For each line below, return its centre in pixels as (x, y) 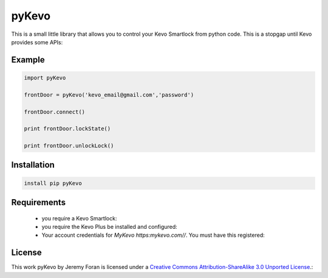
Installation (33, 165)
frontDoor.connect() (54, 112)
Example (28, 60)
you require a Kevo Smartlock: (79, 218)
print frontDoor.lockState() (67, 129)
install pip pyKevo (53, 183)
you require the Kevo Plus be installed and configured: (109, 227)
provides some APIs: (37, 42)
